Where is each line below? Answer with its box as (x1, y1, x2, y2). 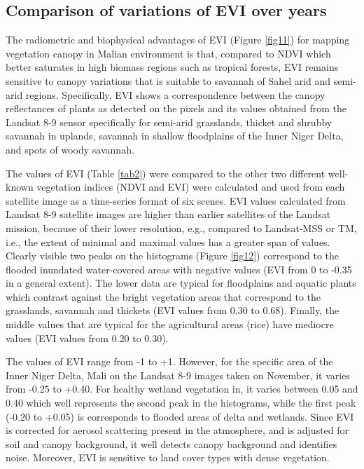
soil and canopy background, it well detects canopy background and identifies (6, 436, 337, 451)
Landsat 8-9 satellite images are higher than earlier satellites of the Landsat (6, 207, 331, 222)
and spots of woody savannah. (6, 142, 134, 156)
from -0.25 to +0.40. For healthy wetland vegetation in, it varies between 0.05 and (6, 381, 358, 396)
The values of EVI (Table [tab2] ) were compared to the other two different (6, 165, 325, 180)
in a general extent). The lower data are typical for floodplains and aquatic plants (6, 276, 356, 290)
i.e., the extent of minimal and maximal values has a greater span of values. (6, 234, 330, 249)
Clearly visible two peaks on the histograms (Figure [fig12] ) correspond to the (6, 248, 339, 263)
